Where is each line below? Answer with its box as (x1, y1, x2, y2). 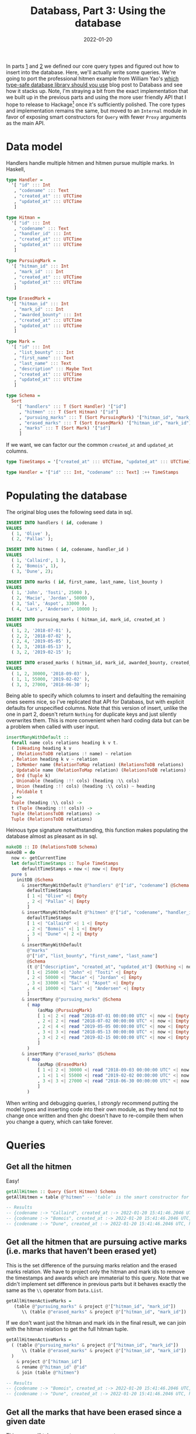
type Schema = (6, 393, 41, 399)
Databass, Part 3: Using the (30, 4, 166, 18)
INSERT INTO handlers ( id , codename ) (6, 519, 103, 526)
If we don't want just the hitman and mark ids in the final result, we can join (6, 1319, 187, 1326)
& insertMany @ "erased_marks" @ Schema (21, 1051, 116, 1057)
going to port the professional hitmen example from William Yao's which (6, 75, 179, 82)
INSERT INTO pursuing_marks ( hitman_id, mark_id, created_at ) (6, 616, 166, 622)
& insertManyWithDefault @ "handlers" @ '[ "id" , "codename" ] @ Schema (21, 882, 190, 888)
